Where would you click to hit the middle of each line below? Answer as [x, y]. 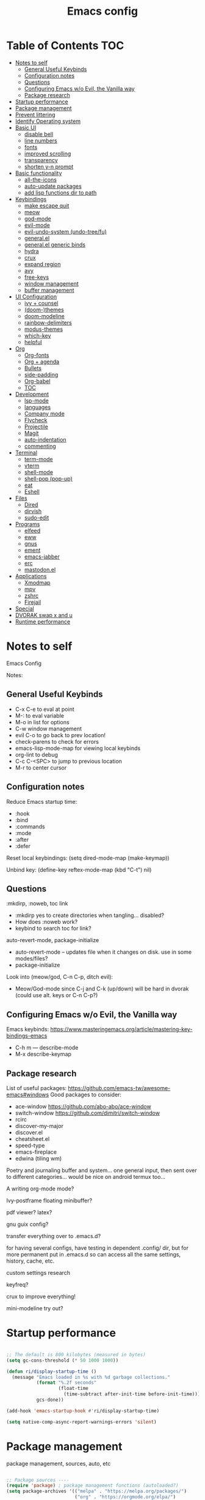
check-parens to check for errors [57, 741]
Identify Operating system [48, 121]
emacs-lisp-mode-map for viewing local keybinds [78, 748]
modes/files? [31, 959]
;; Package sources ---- [38, 1480]
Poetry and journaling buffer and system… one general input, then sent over [102, 1170]
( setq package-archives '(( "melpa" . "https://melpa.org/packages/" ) [97, 1491]
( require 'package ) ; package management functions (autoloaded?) [92, 1486]
